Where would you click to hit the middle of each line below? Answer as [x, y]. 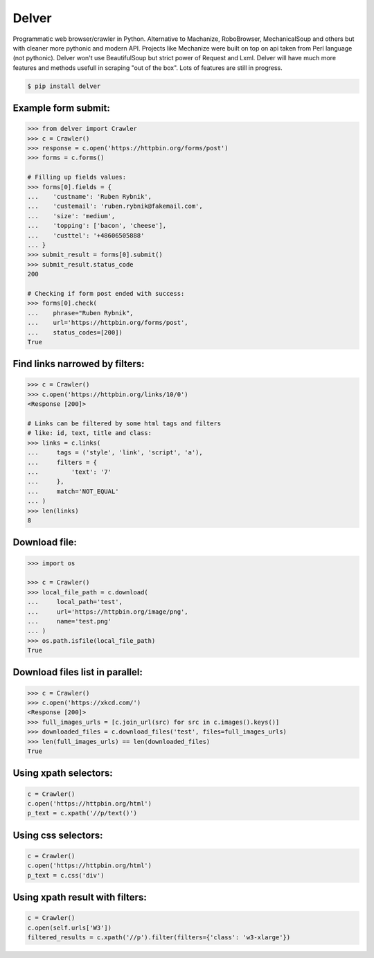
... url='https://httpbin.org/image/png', [108, 612]
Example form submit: [61, 108]
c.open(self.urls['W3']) [70, 928]
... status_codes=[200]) [75, 332]
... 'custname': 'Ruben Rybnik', [90, 197]
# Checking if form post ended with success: [106, 293]
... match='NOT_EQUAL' [73, 491]
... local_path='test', [75, 602]
